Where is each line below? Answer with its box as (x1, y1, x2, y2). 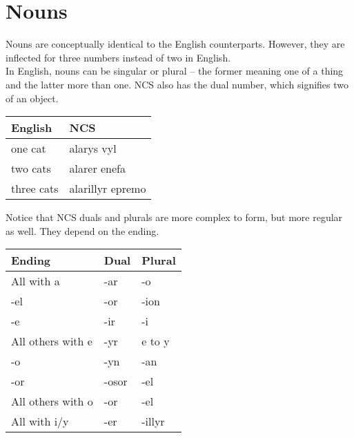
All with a (11, 273, 60, 289)
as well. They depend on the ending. (6, 223, 159, 238)
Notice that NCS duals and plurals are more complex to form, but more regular (6, 210, 343, 225)
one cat (11, 140, 46, 157)
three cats (11, 180, 59, 197)
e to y (141, 333, 170, 350)
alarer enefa (69, 160, 126, 177)
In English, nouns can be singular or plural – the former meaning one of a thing (6, 64, 344, 78)
